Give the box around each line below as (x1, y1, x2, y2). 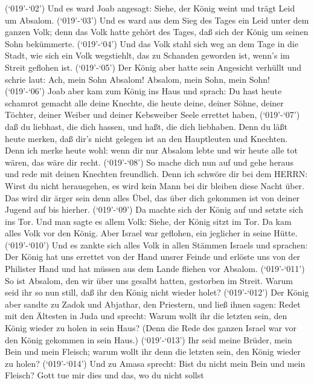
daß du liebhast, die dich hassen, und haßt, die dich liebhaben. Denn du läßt (5, 120, 287, 132)
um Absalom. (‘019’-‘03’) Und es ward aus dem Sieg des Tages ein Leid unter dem (5, 13, 309, 26)
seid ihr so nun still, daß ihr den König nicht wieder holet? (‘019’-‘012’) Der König (5, 286, 309, 299)
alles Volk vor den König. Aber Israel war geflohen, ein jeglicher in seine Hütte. (5, 227, 298, 239)
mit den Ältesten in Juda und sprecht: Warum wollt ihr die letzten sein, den (5, 309, 287, 322)
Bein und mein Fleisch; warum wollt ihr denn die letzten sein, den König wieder (5, 345, 301, 358)
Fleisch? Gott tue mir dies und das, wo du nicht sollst (5, 369, 204, 381)
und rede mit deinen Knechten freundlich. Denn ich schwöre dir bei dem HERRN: (5, 167, 308, 180)
